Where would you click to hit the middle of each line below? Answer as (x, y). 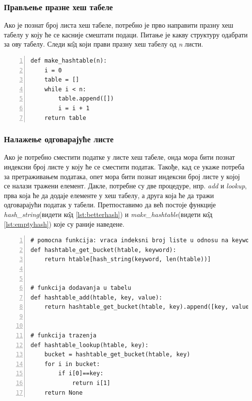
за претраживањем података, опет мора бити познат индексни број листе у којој (122, 176)
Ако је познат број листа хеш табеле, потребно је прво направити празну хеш (119, 25)
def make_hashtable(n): (69, 61)
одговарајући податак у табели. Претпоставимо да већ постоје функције (110, 205)
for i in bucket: (72, 364)
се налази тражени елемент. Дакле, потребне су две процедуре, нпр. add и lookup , (126, 186)
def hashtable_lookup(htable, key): (90, 345)
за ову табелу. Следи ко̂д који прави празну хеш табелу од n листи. (104, 44)
